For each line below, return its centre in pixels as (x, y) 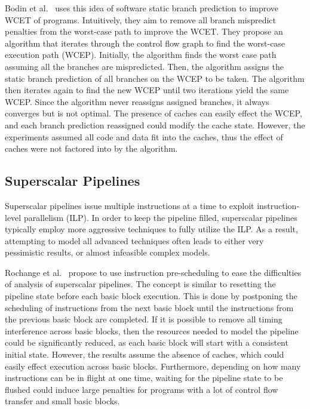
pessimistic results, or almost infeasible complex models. (108, 252)
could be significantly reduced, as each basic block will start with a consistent (147, 342)
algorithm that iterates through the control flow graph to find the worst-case (145, 43)
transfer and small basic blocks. (62, 401)
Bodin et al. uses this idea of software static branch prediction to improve (142, 8)
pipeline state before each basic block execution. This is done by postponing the (151, 296)
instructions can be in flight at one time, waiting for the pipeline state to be (144, 378)
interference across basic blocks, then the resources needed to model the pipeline (152, 330)
